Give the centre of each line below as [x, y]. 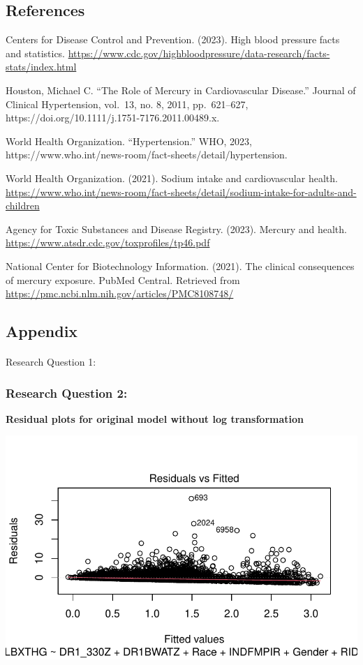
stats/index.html [41, 67]
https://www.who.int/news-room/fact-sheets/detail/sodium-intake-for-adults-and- [181, 192]
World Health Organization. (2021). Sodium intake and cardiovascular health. [172, 178]
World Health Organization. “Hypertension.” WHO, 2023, [129, 141]
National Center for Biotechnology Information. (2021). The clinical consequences [180, 266]
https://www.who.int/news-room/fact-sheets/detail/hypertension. [147, 155]
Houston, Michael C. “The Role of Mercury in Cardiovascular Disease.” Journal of [181, 90]
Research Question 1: [51, 362]
